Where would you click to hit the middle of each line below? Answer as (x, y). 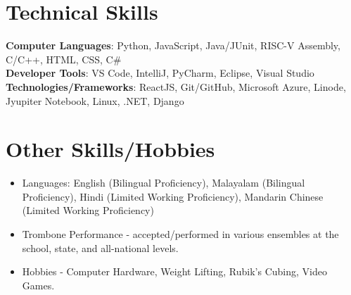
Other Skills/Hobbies (110, 149)
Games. (38, 285)
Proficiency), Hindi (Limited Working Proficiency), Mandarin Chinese (173, 196)
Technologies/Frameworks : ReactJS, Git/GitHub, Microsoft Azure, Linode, (176, 86)
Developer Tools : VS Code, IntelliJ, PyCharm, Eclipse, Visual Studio (160, 73)
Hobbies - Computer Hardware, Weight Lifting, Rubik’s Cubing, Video (174, 271)
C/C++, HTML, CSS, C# (64, 59)
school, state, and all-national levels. (100, 247)
